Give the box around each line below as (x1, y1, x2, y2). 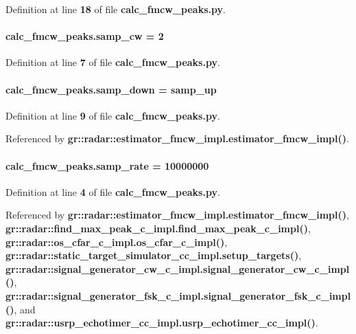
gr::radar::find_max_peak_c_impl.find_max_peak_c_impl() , (5, 221, 311, 235)
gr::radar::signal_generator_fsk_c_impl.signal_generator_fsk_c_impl (5, 288, 351, 302)
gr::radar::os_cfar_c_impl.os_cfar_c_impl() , (5, 234, 228, 249)
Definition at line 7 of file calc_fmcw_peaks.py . (5, 55, 220, 69)
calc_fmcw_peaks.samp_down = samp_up (5, 82, 217, 96)
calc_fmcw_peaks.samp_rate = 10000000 (5, 158, 209, 172)
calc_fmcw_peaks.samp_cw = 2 (5, 29, 164, 43)
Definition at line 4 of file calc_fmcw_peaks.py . (5, 184, 220, 199)
